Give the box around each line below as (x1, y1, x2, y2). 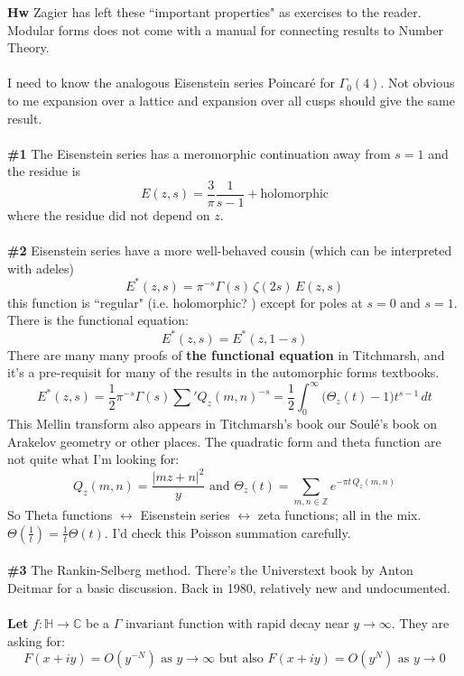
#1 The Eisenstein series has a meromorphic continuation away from (7, 144, 391, 162)
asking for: (7, 631, 65, 650)
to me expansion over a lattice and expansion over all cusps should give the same (7, 90, 455, 109)
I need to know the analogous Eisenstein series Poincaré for (7, 73, 335, 92)
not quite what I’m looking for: (7, 449, 180, 468)
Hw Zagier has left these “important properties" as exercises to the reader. (7, 3, 422, 21)
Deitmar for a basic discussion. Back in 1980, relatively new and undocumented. (7, 578, 450, 597)
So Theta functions (7, 505, 113, 524)
